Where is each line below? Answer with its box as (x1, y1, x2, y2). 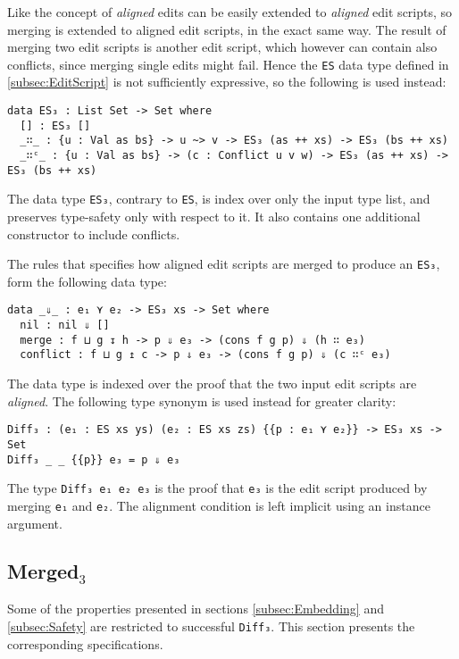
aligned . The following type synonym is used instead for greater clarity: (7, 391, 396, 410)
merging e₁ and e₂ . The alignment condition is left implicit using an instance (7, 496, 430, 514)
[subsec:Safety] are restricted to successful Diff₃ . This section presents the (7, 616, 415, 635)
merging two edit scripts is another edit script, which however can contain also (7, 38, 438, 56)
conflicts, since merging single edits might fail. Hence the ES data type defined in (7, 54, 449, 73)
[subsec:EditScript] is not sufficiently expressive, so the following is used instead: (7, 72, 446, 91)
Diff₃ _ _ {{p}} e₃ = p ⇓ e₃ (7, 453, 180, 466)
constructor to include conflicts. (7, 224, 180, 243)
